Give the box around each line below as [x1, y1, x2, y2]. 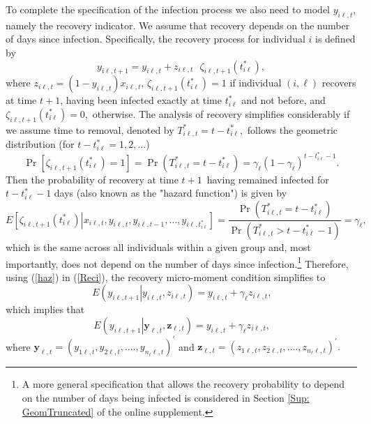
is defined [315, 31, 356, 46]
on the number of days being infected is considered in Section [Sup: [22, 391, 310, 405]
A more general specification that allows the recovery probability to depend [22, 377, 345, 391]
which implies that [6, 302, 85, 317]
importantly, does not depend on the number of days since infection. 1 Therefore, [6, 254, 349, 271]
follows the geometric [247, 122, 338, 137]
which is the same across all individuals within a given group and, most [6, 239, 311, 254]
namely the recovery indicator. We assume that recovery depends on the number [6, 17, 350, 32]
